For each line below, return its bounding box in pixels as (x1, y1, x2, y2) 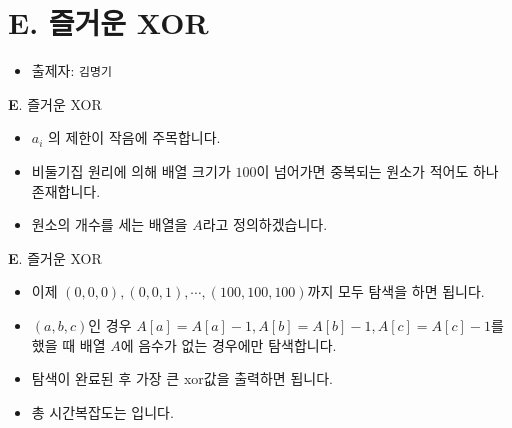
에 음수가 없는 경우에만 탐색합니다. (120, 334, 337, 355)
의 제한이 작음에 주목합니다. (48, 127, 221, 148)
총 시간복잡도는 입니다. (31, 401, 174, 422)
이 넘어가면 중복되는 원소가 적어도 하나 (256, 160, 499, 181)
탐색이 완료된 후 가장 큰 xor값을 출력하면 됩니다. (31, 368, 333, 389)
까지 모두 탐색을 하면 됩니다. (307, 281, 485, 302)
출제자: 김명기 (31, 60, 112, 81)
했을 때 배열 (31, 334, 106, 355)
